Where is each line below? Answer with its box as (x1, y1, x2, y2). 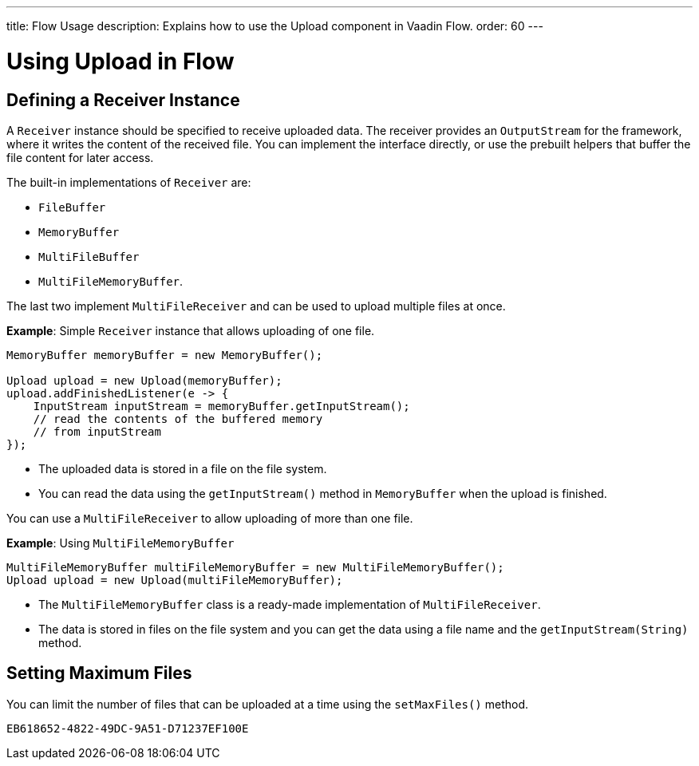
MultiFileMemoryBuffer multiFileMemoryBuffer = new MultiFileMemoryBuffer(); (6, 560, 504, 574)
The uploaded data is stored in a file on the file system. (38, 461, 327, 476)
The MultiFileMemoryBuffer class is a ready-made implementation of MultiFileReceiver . (38, 597, 541, 611)
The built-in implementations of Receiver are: (6, 175, 251, 189)
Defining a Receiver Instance (6, 89, 240, 110)
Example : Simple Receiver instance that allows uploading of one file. (6, 323, 375, 338)
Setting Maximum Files (6, 663, 192, 684)
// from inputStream (33, 424, 161, 438)
